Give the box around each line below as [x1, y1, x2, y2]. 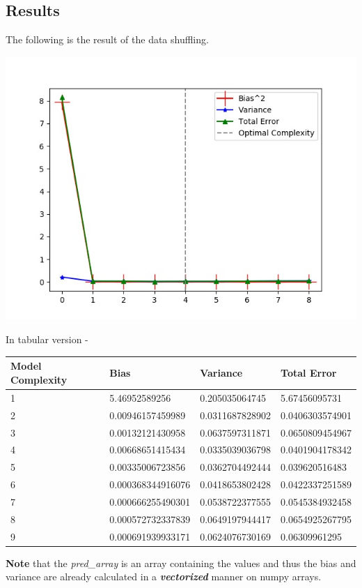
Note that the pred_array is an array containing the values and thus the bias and [6, 555, 356, 570]
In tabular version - [6, 332, 88, 347]
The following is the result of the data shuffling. [6, 32, 209, 47]
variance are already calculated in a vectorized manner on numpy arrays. [6, 569, 322, 584]
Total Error [281, 365, 337, 380]
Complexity [10, 372, 68, 387]
